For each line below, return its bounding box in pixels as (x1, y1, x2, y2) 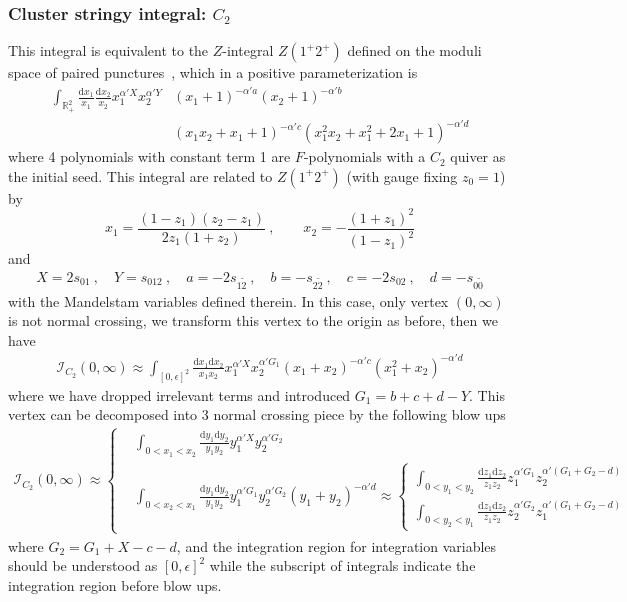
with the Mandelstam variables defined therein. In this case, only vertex (8, 290, 449, 311)
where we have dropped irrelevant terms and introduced (8, 384, 351, 405)
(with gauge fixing (346, 165, 458, 186)
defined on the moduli (347, 40, 482, 61)
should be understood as (8, 555, 158, 576)
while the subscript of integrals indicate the (209, 555, 476, 576)
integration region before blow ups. (8, 574, 222, 595)
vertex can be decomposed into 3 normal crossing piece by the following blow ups (8, 404, 506, 425)
